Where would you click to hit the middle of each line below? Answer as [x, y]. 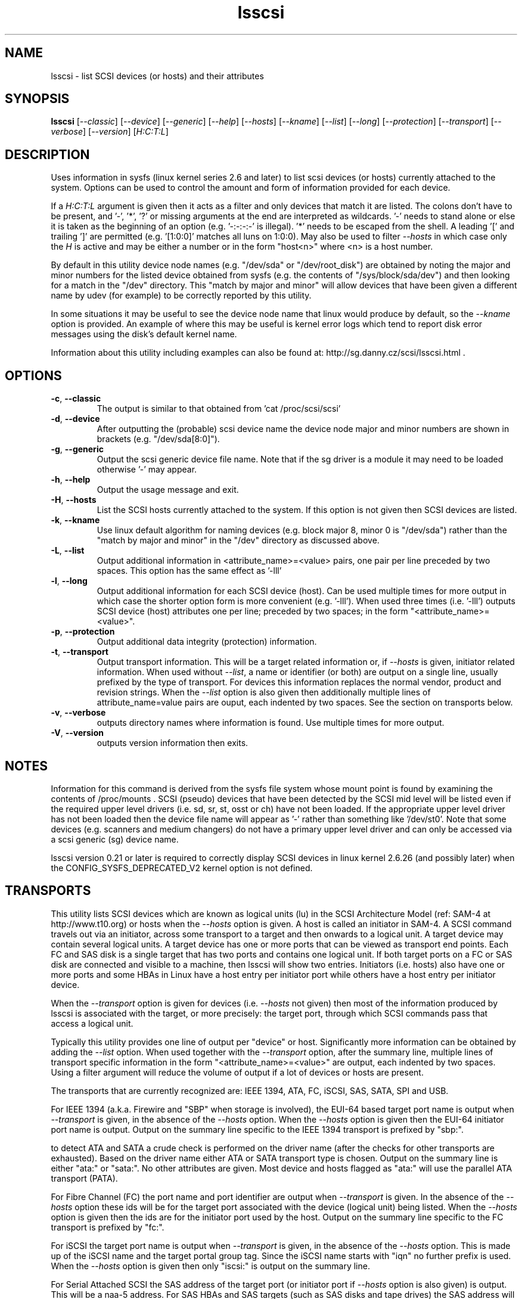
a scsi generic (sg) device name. [115, 839]
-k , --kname [75, 520]
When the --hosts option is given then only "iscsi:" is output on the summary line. [210, 1266]
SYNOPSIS [37, 99]
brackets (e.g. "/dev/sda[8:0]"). [158, 439]
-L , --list [68, 551]
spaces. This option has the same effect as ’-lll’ [189, 571]
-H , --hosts [74, 500]
